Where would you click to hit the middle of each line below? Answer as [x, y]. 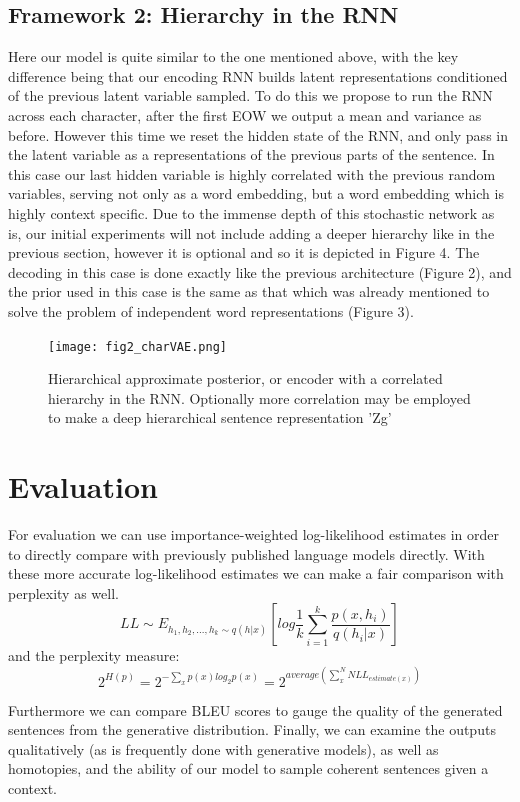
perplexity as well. [63, 592]
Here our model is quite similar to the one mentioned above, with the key [233, 56]
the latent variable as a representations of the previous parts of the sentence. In [251, 154]
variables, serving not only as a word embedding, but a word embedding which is [256, 193]
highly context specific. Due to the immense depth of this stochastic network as [251, 212]
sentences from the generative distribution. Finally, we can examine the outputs [252, 729]
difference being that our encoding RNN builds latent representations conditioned [258, 75]
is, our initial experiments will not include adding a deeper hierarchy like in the [251, 232]
